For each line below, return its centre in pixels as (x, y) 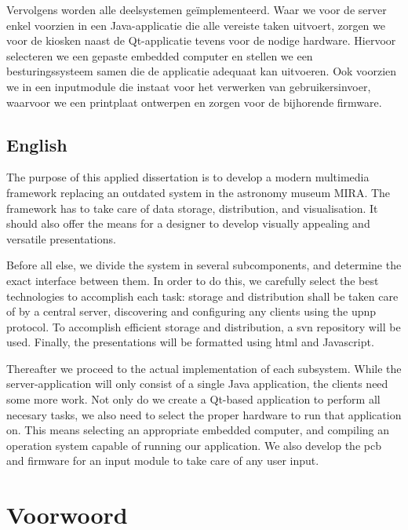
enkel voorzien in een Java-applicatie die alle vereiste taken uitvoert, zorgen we (196, 25)
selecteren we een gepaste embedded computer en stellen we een (160, 55)
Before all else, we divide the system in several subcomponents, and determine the (204, 265)
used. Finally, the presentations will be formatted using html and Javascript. (190, 342)
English (37, 144)
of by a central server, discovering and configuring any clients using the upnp (191, 311)
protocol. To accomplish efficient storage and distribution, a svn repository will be (204, 326)
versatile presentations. (61, 238)
